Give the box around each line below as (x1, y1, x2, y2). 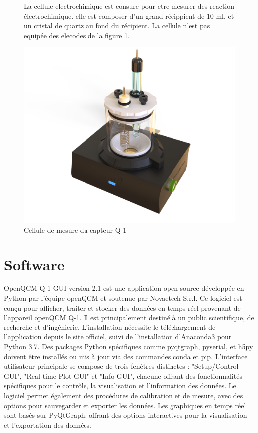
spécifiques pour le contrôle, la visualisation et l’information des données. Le (4, 380, 236, 391)
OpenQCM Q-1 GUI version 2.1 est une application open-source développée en (4, 283, 244, 293)
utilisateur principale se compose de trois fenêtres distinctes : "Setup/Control (4, 361, 239, 371)
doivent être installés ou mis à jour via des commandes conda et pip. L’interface (4, 351, 248, 361)
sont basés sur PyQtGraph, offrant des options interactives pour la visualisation (4, 410, 247, 420)
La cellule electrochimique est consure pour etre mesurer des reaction (24, 1, 235, 11)
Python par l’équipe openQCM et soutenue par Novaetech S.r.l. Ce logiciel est (4, 293, 242, 303)
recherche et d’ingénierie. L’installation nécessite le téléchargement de (4, 322, 216, 332)
